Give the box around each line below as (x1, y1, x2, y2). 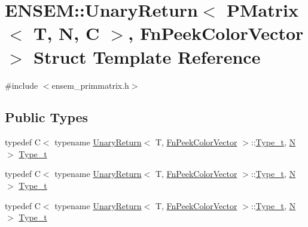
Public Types (5, 108, 89, 126)
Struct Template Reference (33, 44, 261, 69)
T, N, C (33, 21, 100, 45)
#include (5, 79, 38, 91)
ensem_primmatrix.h (51, 79, 129, 91)
